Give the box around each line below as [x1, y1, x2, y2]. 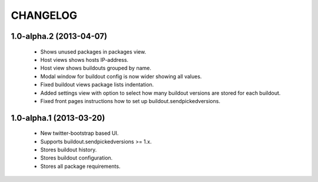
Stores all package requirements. [40, 163, 121, 170]
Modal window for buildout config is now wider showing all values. [40, 72, 202, 80]
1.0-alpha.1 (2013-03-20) [11, 112, 105, 123]
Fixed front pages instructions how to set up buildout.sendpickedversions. [40, 97, 221, 104]
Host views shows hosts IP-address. [40, 56, 129, 63]
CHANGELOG [11, 9, 78, 22]
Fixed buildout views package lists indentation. [40, 81, 154, 88]
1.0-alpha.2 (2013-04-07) [11, 31, 107, 41]
